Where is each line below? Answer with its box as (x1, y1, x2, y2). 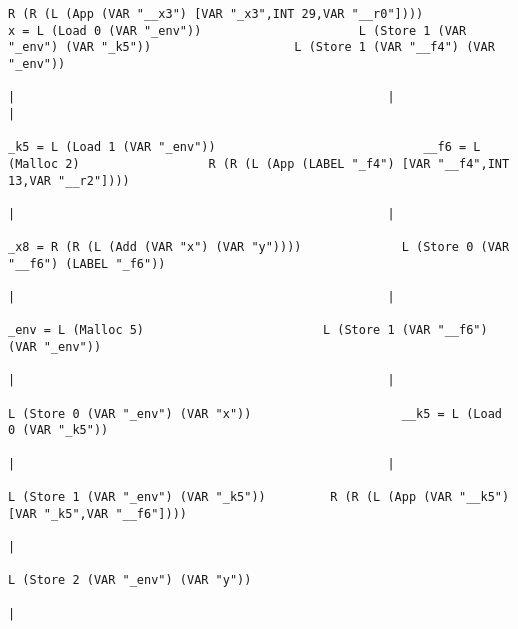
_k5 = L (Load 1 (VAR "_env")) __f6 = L (8, 140, 481, 155)
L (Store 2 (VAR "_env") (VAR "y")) (8, 573, 252, 588)
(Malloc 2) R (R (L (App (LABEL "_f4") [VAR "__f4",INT (8, 156, 510, 171)
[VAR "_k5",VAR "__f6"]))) (8, 506, 187, 521)
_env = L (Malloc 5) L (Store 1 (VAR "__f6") (8, 323, 488, 338)
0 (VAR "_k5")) (8, 423, 109, 438)
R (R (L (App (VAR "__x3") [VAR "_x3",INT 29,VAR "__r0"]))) (8, 7, 424, 21)
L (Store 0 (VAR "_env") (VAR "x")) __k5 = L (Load (8, 406, 502, 421)
